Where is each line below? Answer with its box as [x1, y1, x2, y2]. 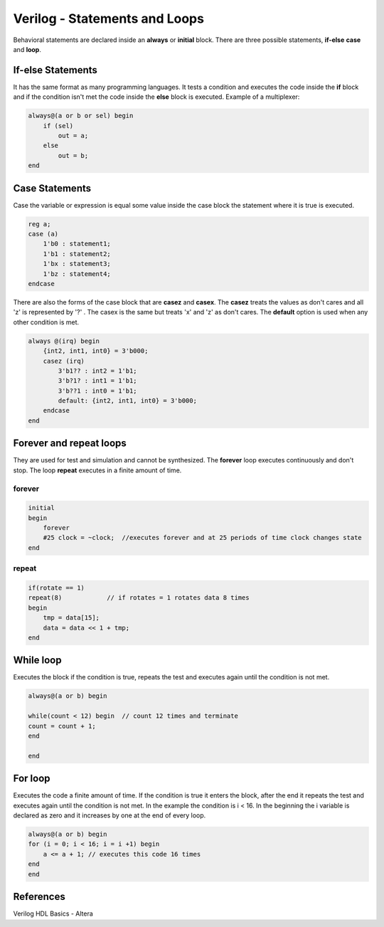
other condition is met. [13, 317, 80, 327]
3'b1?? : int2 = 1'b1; [58, 366, 138, 375]
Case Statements [13, 182, 92, 194]
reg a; [28, 220, 51, 228]
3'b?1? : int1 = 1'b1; [58, 377, 138, 385]
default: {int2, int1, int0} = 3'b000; [58, 397, 197, 405]
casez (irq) [43, 356, 85, 365]
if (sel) [43, 122, 74, 129]
